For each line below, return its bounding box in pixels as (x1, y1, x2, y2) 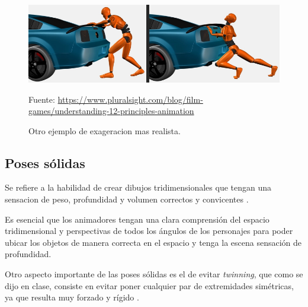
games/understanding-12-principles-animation (28, 105, 194, 117)
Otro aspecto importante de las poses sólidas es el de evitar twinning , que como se (5, 268, 303, 280)
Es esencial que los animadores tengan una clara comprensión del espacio (5, 213, 269, 225)
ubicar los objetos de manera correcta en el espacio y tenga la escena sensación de (5, 236, 302, 248)
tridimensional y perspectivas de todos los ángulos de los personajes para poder (5, 224, 293, 237)
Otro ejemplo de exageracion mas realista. (28, 124, 181, 137)
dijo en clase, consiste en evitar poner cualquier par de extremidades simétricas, (5, 279, 294, 292)
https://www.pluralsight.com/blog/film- (57, 93, 203, 105)
